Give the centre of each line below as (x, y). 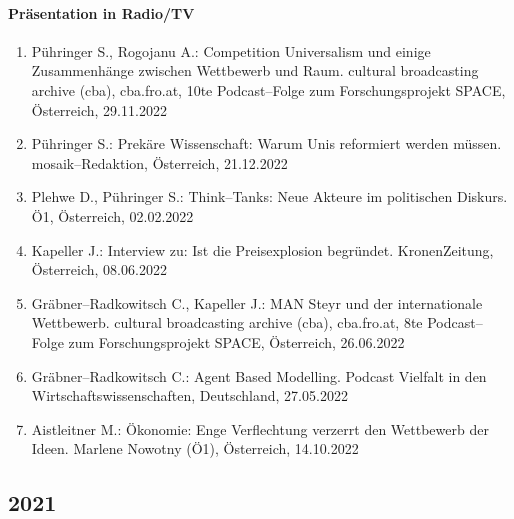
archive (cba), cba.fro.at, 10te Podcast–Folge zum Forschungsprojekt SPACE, (268, 89)
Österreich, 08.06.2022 (99, 269)
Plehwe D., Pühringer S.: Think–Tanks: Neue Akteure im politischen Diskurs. (269, 196)
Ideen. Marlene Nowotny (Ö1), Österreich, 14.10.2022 (195, 448)
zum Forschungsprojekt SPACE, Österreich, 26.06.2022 (236, 341)
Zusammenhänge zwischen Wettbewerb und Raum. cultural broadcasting (255, 70)
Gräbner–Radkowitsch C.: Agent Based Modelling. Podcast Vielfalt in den (259, 375)
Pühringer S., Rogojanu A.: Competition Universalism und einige (231, 50)
